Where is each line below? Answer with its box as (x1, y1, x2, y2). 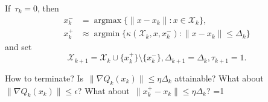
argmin (94, 30, 120, 39)
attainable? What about (174, 71, 264, 84)
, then (37, 2, 59, 14)
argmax (94, 16, 122, 25)
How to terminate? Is (5, 71, 83, 84)
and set (5, 40, 32, 53)
